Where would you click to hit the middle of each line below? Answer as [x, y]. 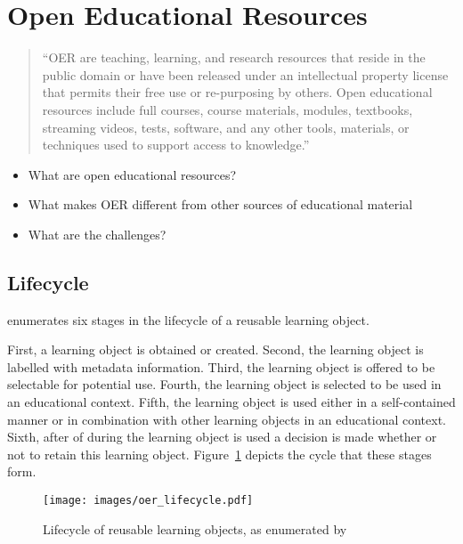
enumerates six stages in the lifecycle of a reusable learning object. [188, 319]
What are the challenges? [97, 234]
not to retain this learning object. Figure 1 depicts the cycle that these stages [219, 454]
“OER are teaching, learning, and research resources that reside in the [234, 57]
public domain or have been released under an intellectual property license [245, 74]
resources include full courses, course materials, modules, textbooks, [227, 109]
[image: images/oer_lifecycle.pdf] [148, 501]
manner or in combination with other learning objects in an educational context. [227, 419]
